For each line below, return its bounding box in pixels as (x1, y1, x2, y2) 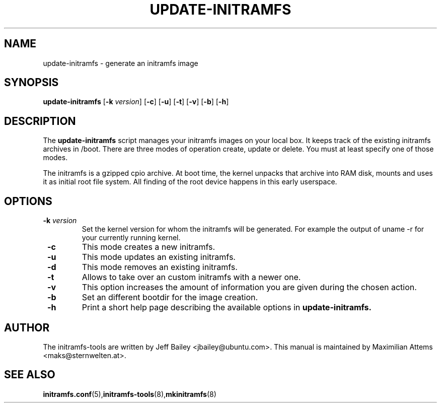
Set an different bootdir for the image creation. (82, 292, 258, 303)
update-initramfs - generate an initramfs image (43, 58, 198, 67)
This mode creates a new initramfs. (82, 242, 215, 252)
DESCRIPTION (4, 114, 76, 127)
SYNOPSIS (4, 76, 59, 89)
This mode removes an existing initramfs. (82, 262, 238, 273)
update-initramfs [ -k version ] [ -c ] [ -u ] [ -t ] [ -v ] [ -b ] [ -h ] (43, 97, 229, 106)
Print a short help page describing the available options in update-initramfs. (82, 302, 372, 313)
